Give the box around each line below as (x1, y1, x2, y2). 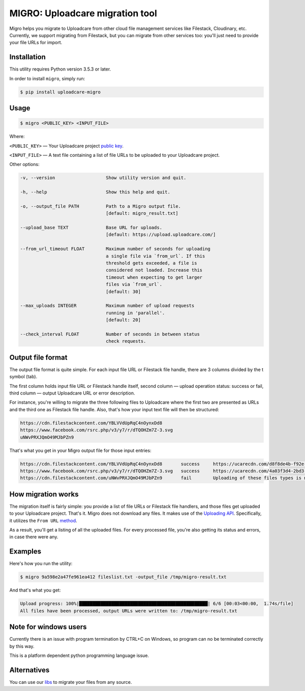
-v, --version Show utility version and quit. (20, 175, 187, 181)
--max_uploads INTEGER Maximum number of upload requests (20, 303, 195, 309)
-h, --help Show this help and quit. (20, 189, 170, 195)
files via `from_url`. (106, 282, 163, 287)
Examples (9, 547, 42, 556)
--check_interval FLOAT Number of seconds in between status (20, 331, 200, 337)
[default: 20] (106, 317, 141, 323)
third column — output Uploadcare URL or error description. (9, 390, 135, 396)
